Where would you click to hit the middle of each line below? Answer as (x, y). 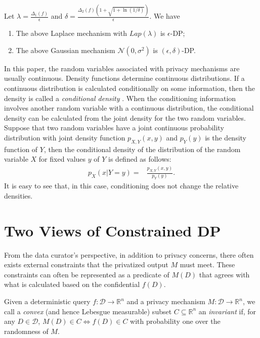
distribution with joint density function (65, 137)
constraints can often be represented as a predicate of (87, 274)
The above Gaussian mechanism (66, 50)
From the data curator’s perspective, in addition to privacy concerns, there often (129, 254)
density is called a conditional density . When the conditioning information (120, 98)
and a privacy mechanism (166, 301)
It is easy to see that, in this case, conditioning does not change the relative (121, 186)
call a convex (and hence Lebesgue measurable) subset (88, 311)
